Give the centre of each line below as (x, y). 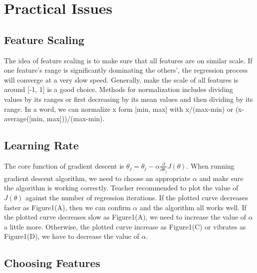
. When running (211, 165)
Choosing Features (52, 263)
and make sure (221, 178)
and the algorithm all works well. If (193, 207)
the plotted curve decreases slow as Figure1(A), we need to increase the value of (125, 217)
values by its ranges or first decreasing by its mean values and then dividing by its (128, 99)
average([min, (24, 118)
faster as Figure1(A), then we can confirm (67, 207)
